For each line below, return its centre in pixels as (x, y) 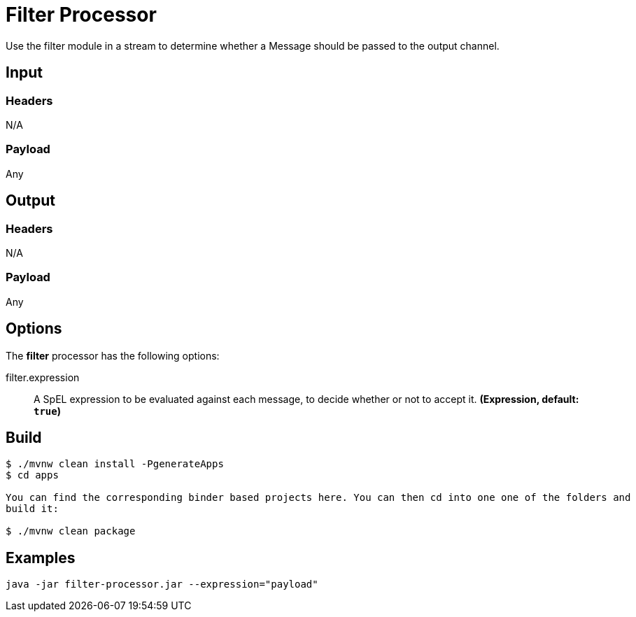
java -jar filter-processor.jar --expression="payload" (162, 584)
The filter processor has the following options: (113, 355)
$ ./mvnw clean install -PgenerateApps (115, 464)
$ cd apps (32, 475)
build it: (32, 509)
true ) (47, 411)
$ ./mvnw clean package (71, 531)
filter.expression (43, 377)
